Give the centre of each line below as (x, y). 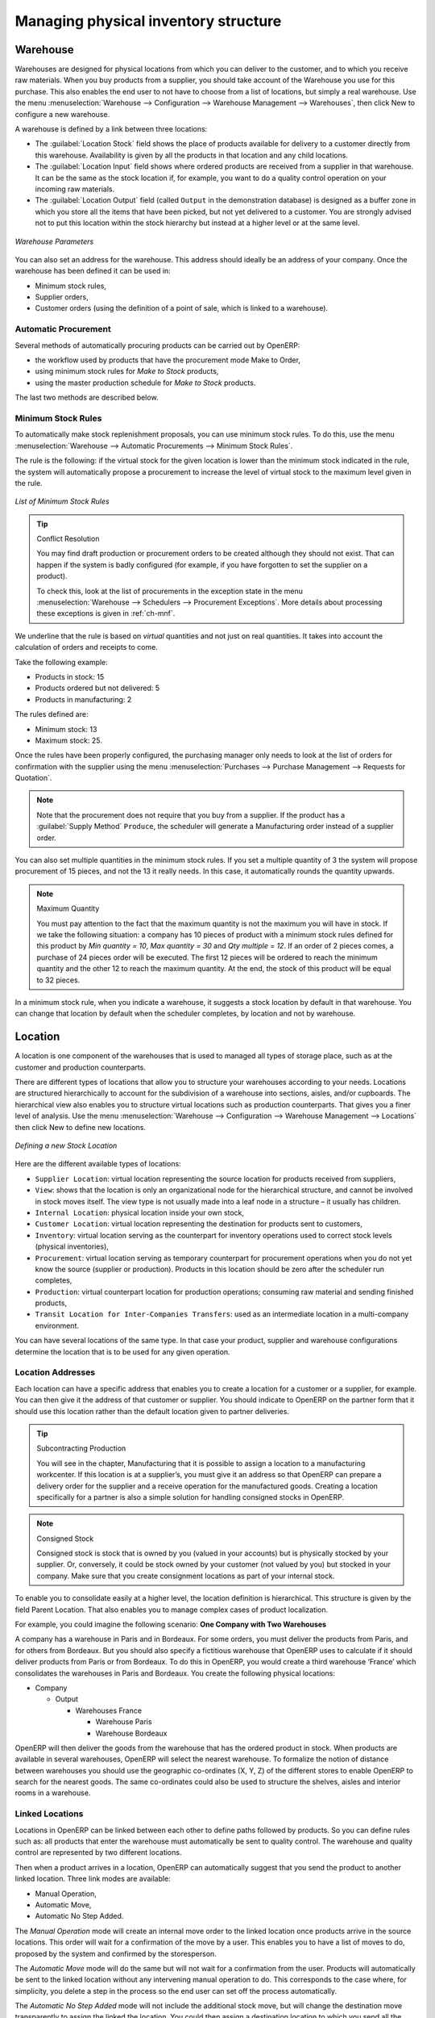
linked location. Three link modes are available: (93, 1879)
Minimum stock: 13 (66, 729)
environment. (57, 1325)
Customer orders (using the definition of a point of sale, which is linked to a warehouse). (182, 308)
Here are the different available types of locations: (98, 1164)
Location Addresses (55, 1372)
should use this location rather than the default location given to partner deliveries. (152, 1411)
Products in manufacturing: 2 (83, 699)
